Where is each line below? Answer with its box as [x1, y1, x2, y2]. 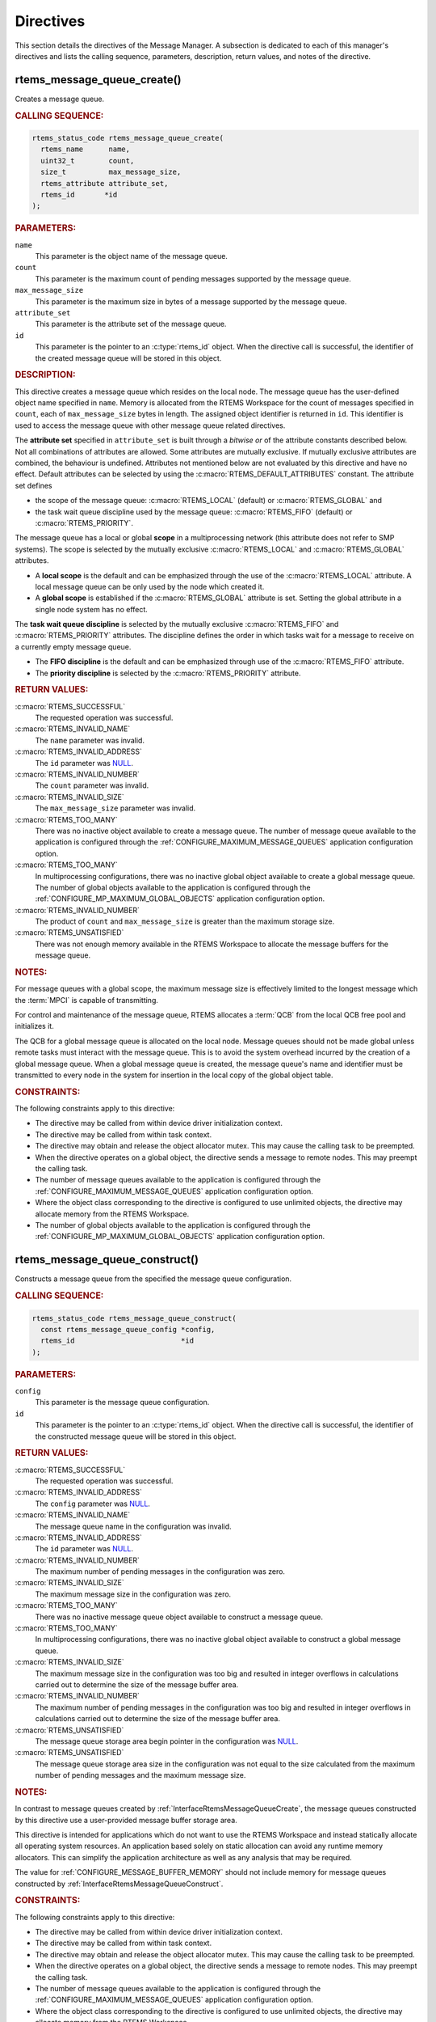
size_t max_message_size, [40, 167, 182, 177]
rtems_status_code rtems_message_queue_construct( [31, 1313, 237, 1322]
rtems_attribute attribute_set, [40, 179, 169, 188]
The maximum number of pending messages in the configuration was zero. [35, 1567, 286, 1576]
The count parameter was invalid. [35, 780, 149, 790]
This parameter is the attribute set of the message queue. [35, 319, 227, 329]
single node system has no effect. [35, 604, 149, 614]
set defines [15, 480, 52, 490]
